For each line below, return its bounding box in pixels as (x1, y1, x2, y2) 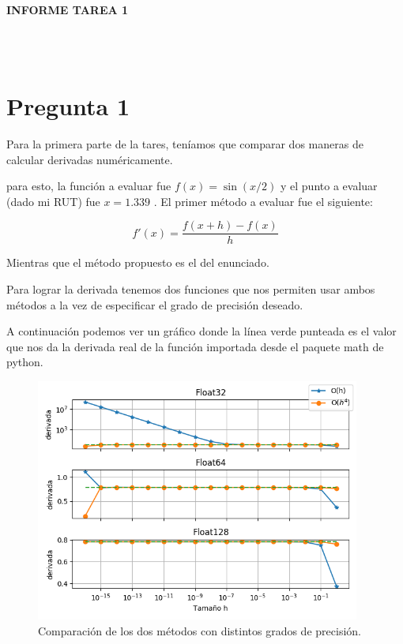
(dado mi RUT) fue (6, 193, 100, 209)
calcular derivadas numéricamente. (6, 151, 173, 167)
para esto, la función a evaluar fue (6, 178, 171, 194)
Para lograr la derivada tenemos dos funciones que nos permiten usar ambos (6, 280, 375, 297)
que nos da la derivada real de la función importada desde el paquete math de (6, 338, 384, 354)
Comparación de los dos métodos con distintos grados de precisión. (38, 622, 361, 638)
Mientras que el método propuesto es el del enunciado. (6, 254, 269, 271)
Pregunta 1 (6, 89, 130, 122)
